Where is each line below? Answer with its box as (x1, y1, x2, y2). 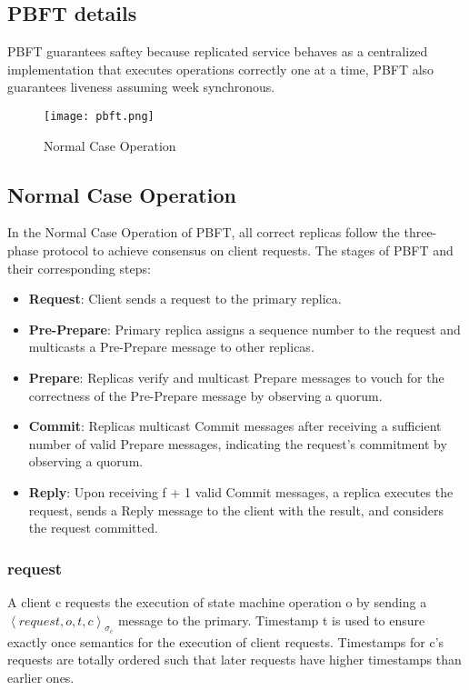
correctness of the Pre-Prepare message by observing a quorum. (28, 385, 383, 405)
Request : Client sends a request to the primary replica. (28, 289, 342, 308)
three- (404, 223, 437, 242)
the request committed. (28, 518, 158, 537)
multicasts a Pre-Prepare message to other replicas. (28, 337, 314, 356)
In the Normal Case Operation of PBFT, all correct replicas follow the (7, 223, 400, 242)
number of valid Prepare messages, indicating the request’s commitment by (28, 434, 447, 453)
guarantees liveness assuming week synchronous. (7, 77, 275, 96)
